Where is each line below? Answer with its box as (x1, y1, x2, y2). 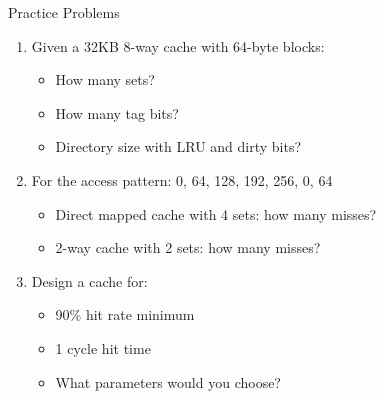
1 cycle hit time (55, 337, 151, 358)
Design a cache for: (31, 270, 148, 291)
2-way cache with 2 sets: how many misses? (55, 237, 321, 258)
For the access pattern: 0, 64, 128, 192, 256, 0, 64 (31, 169, 333, 190)
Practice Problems (8, 2, 120, 22)
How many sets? (55, 69, 155, 90)
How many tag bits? (55, 102, 179, 123)
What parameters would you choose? (55, 371, 281, 392)
